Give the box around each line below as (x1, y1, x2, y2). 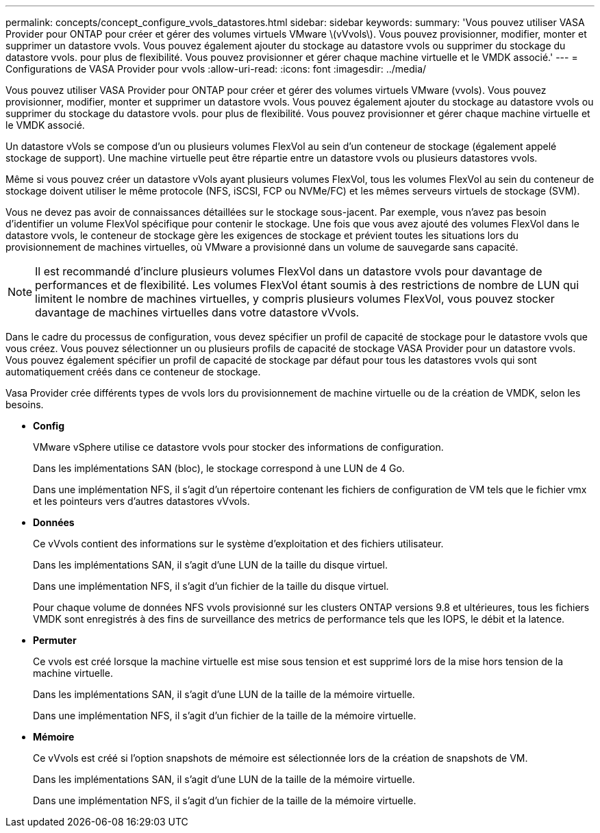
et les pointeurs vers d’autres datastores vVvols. (33, 495, 250, 507)
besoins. (5, 399, 44, 410)
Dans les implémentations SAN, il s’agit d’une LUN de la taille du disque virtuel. (33, 559, 388, 571)
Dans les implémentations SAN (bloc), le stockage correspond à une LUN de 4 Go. (33, 462, 405, 474)
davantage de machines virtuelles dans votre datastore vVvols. (35, 306, 360, 319)
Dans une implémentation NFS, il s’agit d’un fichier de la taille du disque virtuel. (33, 580, 389, 592)
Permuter (33, 634, 77, 646)
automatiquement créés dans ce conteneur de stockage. (5, 366, 261, 377)
